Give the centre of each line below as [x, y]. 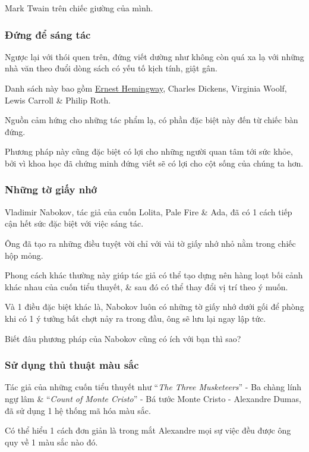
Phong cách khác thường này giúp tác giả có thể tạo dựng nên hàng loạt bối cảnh [154, 275]
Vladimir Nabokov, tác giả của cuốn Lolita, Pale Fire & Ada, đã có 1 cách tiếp [149, 211]
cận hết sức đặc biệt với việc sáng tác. [74, 223]
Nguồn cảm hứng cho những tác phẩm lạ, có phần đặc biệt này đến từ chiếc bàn [152, 120]
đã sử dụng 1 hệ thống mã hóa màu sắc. [78, 410]
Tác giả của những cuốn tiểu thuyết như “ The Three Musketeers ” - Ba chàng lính [153, 387]
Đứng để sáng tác [48, 34]
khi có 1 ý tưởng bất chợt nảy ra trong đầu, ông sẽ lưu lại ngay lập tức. [135, 318]
